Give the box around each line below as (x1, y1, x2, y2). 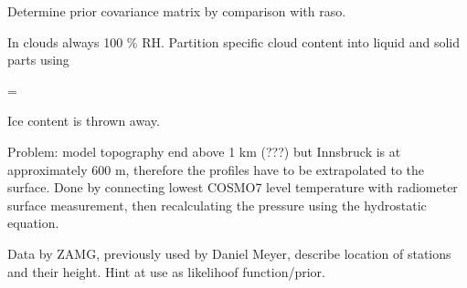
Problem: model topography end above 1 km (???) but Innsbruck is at (7, 141, 401, 160)
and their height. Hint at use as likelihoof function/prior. (7, 262, 325, 281)
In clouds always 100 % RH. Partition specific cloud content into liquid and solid (7, 32, 461, 51)
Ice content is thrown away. (7, 111, 160, 130)
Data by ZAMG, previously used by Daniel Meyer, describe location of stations (7, 243, 451, 262)
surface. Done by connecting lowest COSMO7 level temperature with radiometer (7, 178, 458, 197)
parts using (7, 50, 69, 69)
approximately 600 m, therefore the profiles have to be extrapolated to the (7, 159, 425, 179)
